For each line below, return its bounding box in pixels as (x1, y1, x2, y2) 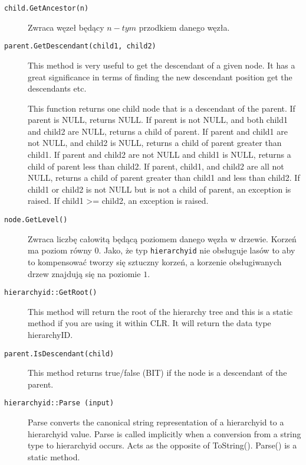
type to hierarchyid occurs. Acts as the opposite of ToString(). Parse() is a (28, 439, 297, 451)
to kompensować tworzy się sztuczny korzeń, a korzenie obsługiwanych (28, 255, 282, 268)
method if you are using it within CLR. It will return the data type (28, 317, 271, 329)
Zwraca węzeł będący (28, 21, 104, 33)
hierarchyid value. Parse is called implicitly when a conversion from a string (28, 427, 301, 440)
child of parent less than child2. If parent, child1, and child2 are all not (28, 160, 284, 172)
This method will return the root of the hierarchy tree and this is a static (28, 305, 293, 317)
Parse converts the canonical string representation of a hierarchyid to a (28, 416, 284, 428)
